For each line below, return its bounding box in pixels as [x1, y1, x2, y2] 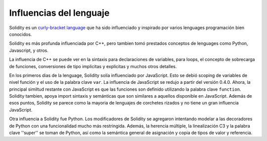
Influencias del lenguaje [9, 7, 110, 18]
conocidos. [9, 31, 32, 37]
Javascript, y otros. [9, 47, 49, 53]
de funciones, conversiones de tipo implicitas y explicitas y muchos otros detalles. [9, 63, 177, 69]
